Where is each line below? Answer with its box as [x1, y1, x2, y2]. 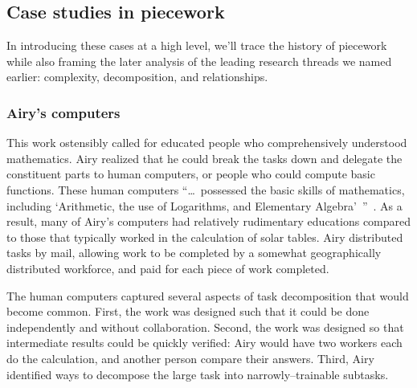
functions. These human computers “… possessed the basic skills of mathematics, [6, 181, 405, 198]
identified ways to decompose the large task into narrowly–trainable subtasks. [6, 366, 389, 382]
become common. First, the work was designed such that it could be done [6, 303, 370, 320]
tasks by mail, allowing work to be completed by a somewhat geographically [6, 244, 382, 261]
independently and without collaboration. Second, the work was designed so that [6, 318, 404, 335]
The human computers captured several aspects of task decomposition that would [6, 287, 409, 304]
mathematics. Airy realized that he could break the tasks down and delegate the [6, 149, 403, 166]
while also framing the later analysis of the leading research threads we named [6, 52, 392, 69]
